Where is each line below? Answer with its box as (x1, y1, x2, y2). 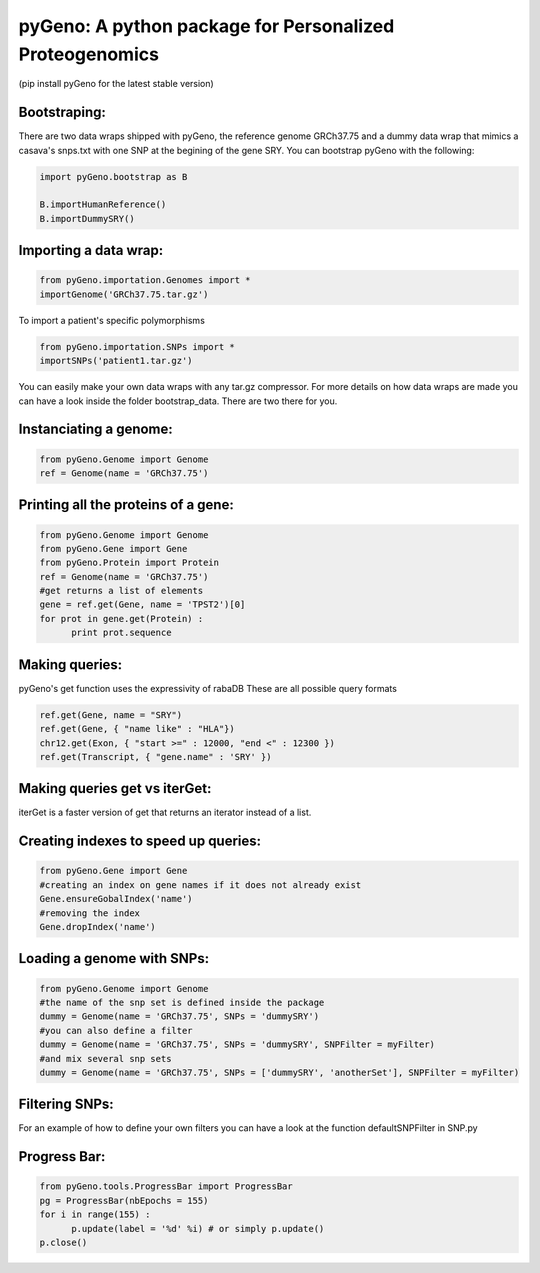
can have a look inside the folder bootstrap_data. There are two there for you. (18, 395, 338, 407)
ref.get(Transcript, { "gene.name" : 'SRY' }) (39, 751, 272, 762)
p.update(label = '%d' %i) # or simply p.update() (71, 1223, 325, 1234)
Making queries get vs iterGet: (18, 780, 212, 797)
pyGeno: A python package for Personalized (18, 15, 395, 37)
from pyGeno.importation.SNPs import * (39, 341, 235, 352)
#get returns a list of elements (39, 585, 204, 597)
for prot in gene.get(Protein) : (39, 613, 204, 624)
